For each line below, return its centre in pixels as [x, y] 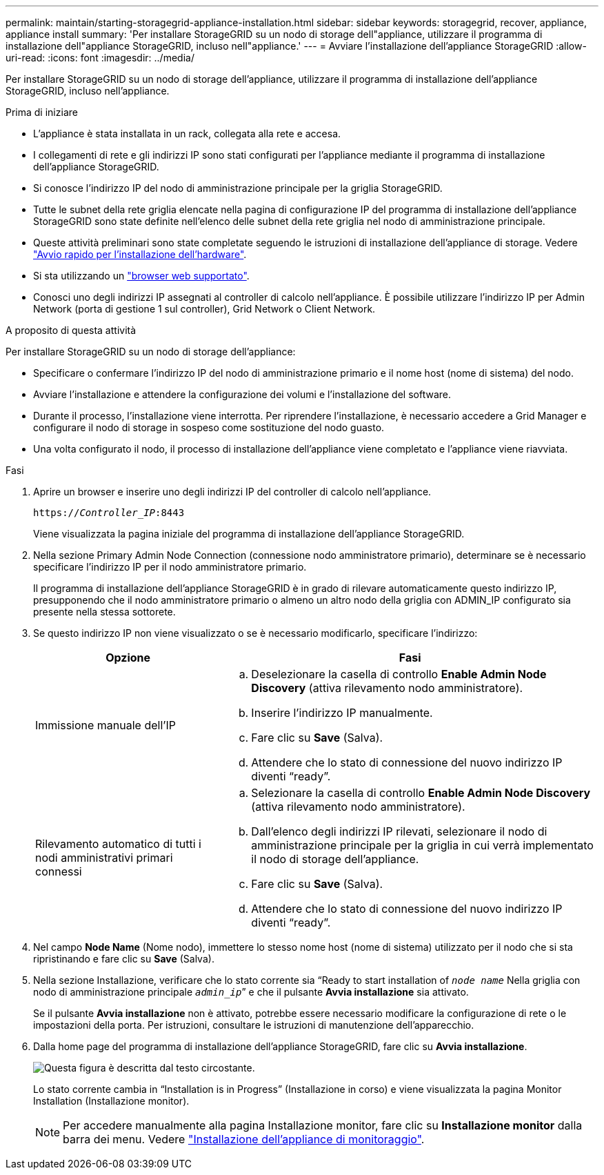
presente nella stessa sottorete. [104, 612]
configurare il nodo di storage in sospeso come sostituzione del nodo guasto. [209, 427]
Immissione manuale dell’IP [106, 725]
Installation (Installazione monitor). [111, 1101]
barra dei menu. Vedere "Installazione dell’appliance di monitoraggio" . [244, 1139]
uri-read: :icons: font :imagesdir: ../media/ [100, 58]
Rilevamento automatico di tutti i [118, 844]
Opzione [128, 658]
